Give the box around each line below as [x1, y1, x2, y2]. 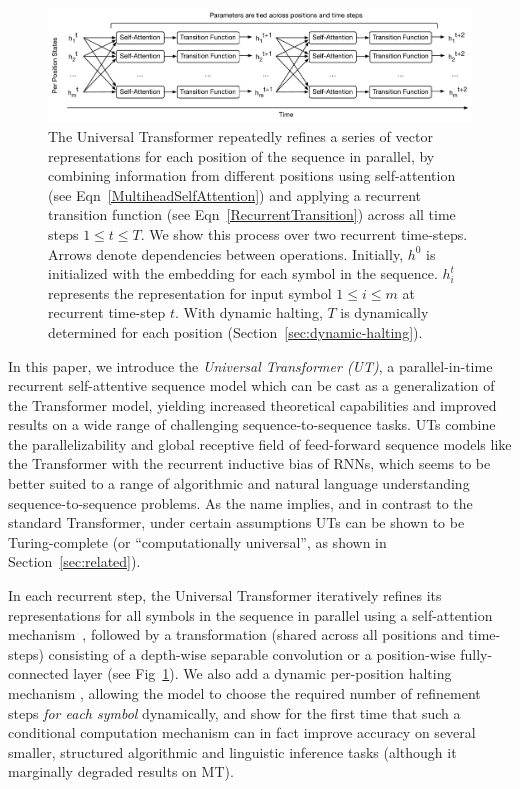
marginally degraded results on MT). [8, 761, 234, 782]
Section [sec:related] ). [8, 551, 141, 572]
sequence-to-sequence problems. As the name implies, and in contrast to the [8, 492, 473, 513]
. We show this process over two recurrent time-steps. [140, 223, 468, 244]
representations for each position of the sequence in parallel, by [48, 145, 435, 166]
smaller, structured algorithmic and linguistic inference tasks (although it [8, 741, 457, 762]
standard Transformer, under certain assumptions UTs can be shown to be [8, 512, 465, 533]
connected [8, 663, 69, 684]
